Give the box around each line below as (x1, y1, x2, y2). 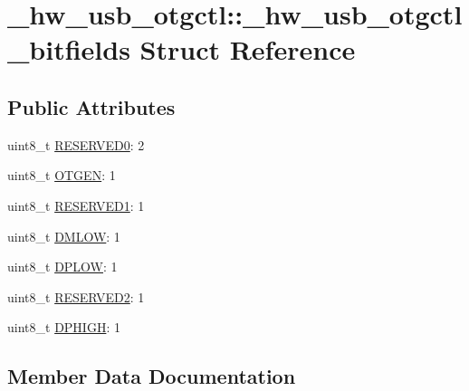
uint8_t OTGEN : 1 (7, 166, 116, 185)
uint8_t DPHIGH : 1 (7, 318, 120, 337)
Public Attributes (7, 92, 176, 120)
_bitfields (7, 31, 130, 68)
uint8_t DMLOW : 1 (7, 226, 120, 245)
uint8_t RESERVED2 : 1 (7, 287, 145, 306)
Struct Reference (139, 31, 356, 68)
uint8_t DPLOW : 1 (7, 257, 118, 276)
